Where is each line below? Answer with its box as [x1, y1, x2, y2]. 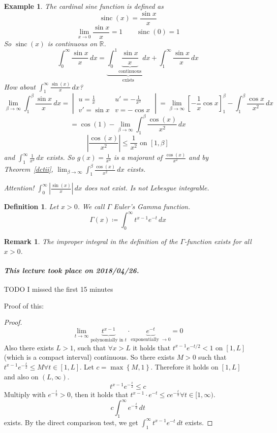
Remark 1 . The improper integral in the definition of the [4, 236, 178, 247]
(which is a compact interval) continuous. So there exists [4, 352, 175, 362]
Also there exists [4, 342, 54, 352]
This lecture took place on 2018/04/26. [4, 265, 139, 275]
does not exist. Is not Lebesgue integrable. [84, 183, 209, 193]
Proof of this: [4, 300, 44, 310]
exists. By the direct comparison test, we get [4, 417, 138, 427]
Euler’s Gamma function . [114, 201, 190, 212]
